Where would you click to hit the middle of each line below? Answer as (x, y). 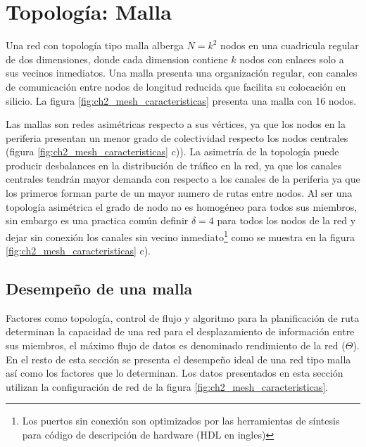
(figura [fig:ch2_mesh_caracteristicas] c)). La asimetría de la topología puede (172, 151)
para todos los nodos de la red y (286, 220)
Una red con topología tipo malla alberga (95, 45)
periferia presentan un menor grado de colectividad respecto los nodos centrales (177, 137)
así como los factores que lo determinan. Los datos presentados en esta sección (175, 373)
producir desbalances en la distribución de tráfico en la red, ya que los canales (174, 165)
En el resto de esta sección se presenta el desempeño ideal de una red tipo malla (178, 359)
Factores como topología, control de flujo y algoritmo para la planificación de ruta (183, 317)
